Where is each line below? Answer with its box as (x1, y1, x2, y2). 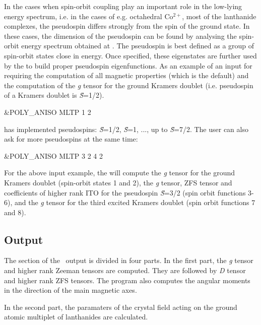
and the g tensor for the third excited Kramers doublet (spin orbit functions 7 (14, 197, 255, 208)
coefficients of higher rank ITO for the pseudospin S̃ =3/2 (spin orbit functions (4, 187, 246, 198)
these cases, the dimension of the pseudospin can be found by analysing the (4, 30, 237, 41)
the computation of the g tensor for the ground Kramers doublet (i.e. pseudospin (4, 80, 253, 90)
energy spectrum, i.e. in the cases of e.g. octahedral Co (4, 11, 173, 21)
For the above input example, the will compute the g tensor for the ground (4, 167, 235, 178)
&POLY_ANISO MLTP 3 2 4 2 (4, 150, 103, 161)
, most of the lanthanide (182, 11, 256, 21)
